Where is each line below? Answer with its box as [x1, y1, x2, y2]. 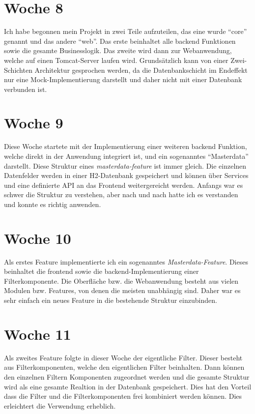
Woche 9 [4, 113, 63, 133]
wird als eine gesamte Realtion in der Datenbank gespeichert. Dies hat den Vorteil [4, 381, 252, 391]
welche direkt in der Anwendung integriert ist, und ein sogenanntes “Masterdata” [4, 151, 249, 161]
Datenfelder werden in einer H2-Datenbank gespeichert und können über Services [4, 170, 249, 180]
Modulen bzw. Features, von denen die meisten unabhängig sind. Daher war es [4, 285, 241, 296]
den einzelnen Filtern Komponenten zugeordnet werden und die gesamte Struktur [4, 371, 250, 382]
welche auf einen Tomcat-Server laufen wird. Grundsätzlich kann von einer [4, 55, 228, 65]
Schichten [4, 64, 32, 75]
